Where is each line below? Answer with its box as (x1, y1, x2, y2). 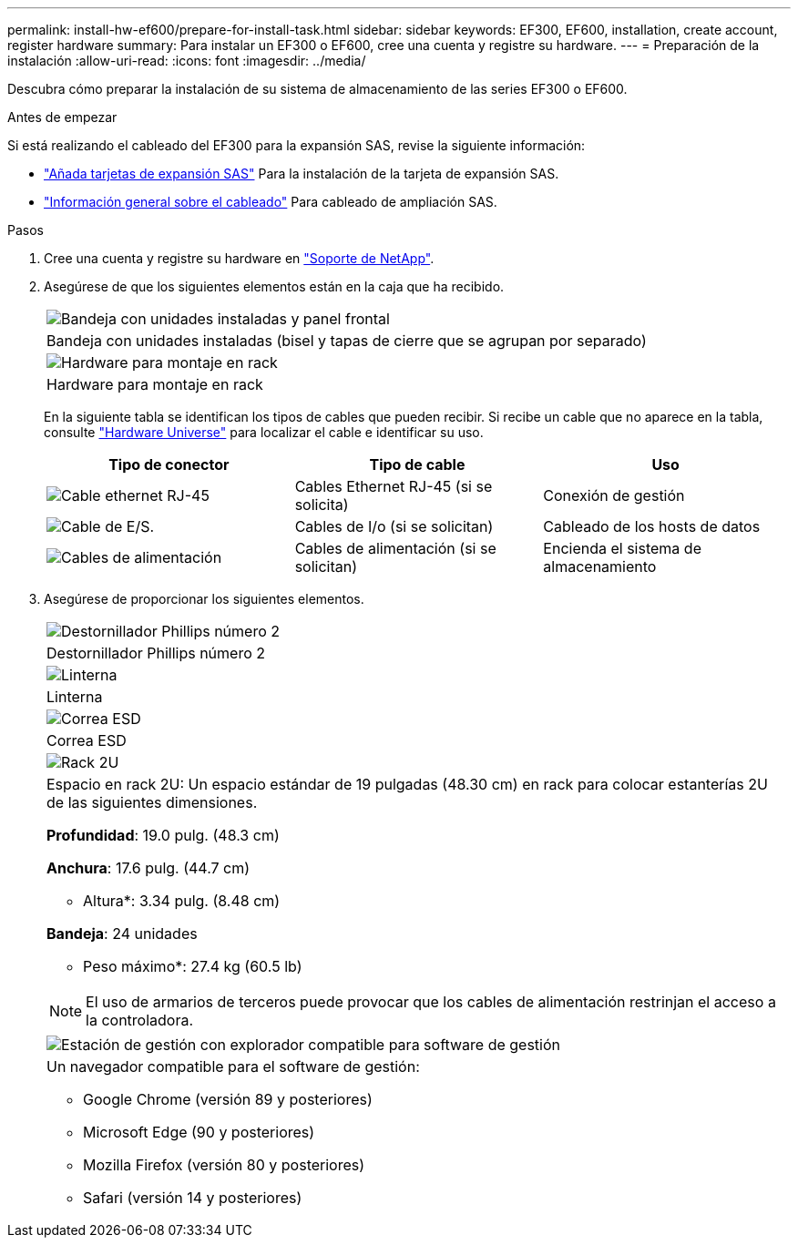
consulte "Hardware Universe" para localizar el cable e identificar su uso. (44, 424, 484, 440)
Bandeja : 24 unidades (46, 924, 198, 943)
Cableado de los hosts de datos (543, 517, 761, 536)
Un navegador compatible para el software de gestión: (46, 1057, 420, 1076)
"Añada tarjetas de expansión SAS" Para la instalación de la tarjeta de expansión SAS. (44, 166, 559, 181)
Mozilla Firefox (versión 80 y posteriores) (83, 1156, 365, 1174)
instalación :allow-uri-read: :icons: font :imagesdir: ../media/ (7, 53, 366, 68)
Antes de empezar (7, 109, 118, 125)
